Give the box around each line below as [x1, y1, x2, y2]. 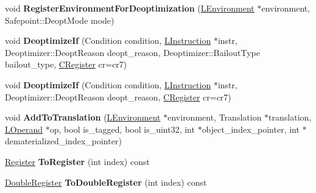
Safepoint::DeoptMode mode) [5, 13, 114, 26]
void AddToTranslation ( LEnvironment [5, 111, 161, 124]
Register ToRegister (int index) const [5, 155, 150, 167]
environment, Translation [167, 111, 262, 124]
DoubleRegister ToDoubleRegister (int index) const [5, 175, 207, 188]
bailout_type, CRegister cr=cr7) [5, 58, 127, 71]
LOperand [5, 122, 43, 135]
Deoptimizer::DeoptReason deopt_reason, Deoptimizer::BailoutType [5, 46, 260, 58]
